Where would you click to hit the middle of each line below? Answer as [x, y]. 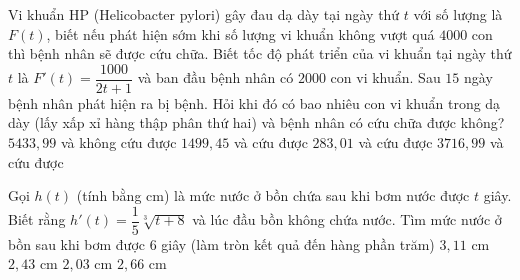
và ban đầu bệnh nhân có [215, 77]
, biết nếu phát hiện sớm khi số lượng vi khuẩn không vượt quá [240, 33]
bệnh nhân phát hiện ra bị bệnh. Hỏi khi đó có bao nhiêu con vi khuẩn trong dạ [254, 102]
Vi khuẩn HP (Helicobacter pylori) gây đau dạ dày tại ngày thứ [204, 14]
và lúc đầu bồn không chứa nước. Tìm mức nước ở [347, 219]
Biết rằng [37, 219]
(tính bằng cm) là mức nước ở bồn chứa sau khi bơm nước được [273, 195]
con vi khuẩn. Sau [385, 77]
